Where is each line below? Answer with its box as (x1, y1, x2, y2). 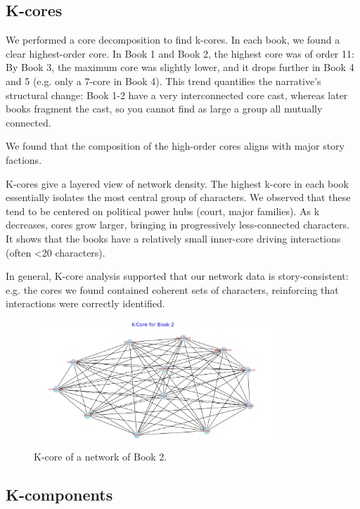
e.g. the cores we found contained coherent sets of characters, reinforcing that (6, 282, 339, 297)
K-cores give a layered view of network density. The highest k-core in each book (6, 176, 349, 191)
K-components (6, 484, 113, 505)
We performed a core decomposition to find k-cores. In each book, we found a (6, 32, 340, 47)
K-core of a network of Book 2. (34, 449, 167, 464)
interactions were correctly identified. (6, 296, 165, 311)
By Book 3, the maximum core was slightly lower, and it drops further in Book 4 (6, 60, 354, 75)
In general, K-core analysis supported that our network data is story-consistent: (6, 269, 349, 283)
